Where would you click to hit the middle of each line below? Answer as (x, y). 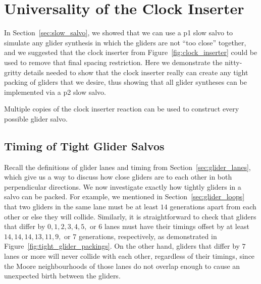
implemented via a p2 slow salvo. (55, 92)
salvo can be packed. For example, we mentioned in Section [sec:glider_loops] (124, 196)
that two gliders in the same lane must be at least (81, 207)
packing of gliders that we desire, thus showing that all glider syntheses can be (125, 82)
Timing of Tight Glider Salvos (84, 146)
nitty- (233, 62)
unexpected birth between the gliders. (62, 276)
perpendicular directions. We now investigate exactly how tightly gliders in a (123, 186)
